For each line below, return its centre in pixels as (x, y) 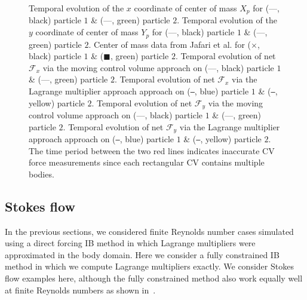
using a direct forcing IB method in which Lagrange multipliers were (130, 243)
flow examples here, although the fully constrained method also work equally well (154, 278)
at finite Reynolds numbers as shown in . (80, 290)
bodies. (42, 174)
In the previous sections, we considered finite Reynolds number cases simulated (149, 231)
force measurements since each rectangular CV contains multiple (147, 162)
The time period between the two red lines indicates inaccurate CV (152, 150)
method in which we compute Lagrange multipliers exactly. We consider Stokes (149, 266)
